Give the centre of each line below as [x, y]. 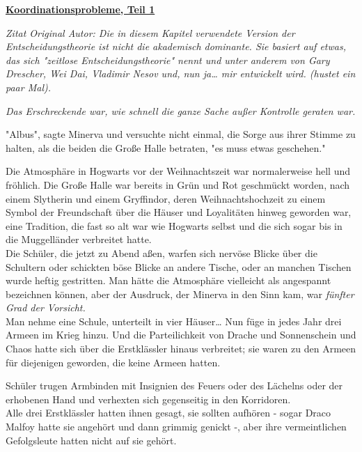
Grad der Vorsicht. [46, 307]
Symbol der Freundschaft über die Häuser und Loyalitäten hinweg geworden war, [179, 212]
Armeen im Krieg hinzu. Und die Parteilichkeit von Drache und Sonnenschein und [181, 335]
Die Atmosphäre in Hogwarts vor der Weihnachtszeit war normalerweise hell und [178, 171]
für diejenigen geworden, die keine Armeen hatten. [113, 362]
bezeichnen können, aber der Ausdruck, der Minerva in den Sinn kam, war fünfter [180, 294]
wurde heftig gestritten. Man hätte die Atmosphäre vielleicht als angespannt [168, 280]
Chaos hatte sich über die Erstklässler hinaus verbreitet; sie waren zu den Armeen [181, 349]
